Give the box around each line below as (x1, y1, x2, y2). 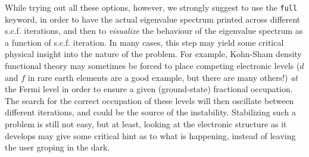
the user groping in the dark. (5, 141, 110, 153)
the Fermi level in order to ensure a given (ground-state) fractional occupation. (5, 83, 293, 95)
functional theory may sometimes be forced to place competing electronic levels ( (5, 59, 300, 72)
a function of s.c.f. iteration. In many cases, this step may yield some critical (5, 36, 284, 48)
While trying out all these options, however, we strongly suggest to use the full (5, 1, 298, 13)
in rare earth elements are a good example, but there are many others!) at (27, 71, 298, 83)
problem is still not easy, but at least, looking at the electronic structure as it (5, 118, 287, 130)
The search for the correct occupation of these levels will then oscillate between (5, 94, 294, 106)
